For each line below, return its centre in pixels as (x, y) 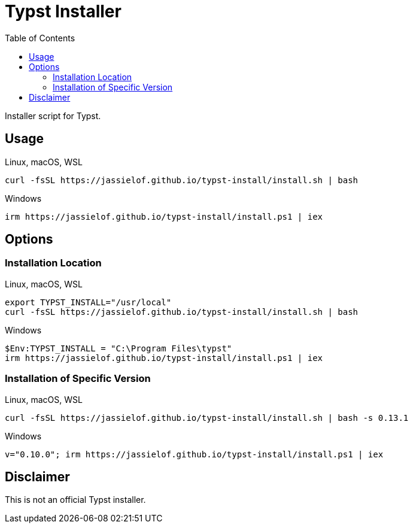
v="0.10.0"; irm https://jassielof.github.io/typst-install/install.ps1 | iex (194, 454)
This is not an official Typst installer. (75, 500)
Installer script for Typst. (53, 116)
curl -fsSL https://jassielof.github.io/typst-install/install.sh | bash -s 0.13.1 (207, 418)
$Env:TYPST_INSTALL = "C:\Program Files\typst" (119, 348)
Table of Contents (40, 38)
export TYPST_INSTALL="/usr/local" (88, 302)
